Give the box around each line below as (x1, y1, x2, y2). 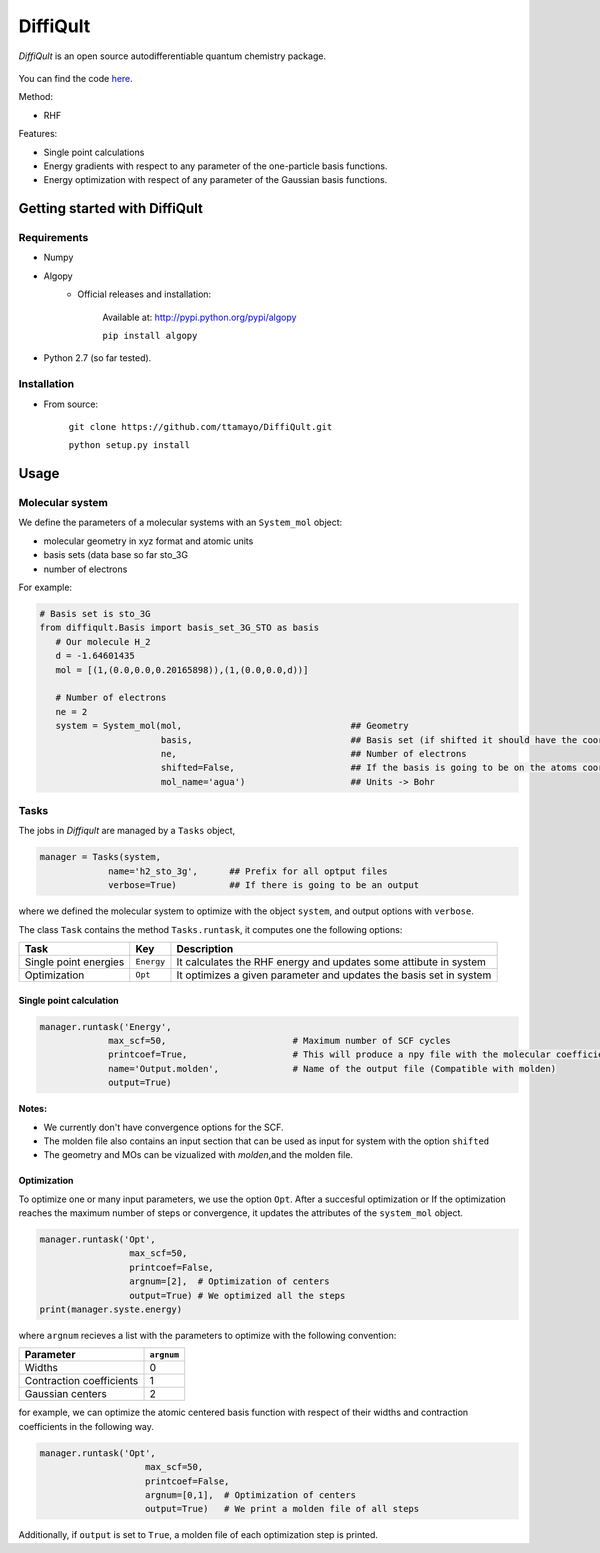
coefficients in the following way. (18, 1420, 155, 1432)
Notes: (18, 1103, 48, 1115)
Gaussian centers (24, 1387, 107, 1401)
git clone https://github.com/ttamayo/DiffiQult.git (68, 421, 333, 432)
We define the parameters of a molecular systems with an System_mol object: (18, 516, 343, 529)
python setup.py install (68, 440, 190, 451)
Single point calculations (43, 146, 145, 158)
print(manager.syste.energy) (39, 1304, 183, 1315)
